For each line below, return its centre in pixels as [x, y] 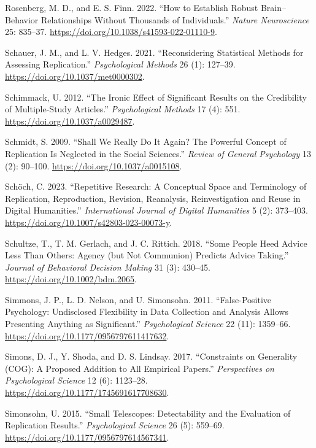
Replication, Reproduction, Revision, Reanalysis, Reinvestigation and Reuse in [153, 198]
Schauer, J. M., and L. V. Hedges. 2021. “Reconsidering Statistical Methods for [154, 52]
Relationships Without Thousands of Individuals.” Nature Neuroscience [175, 19]
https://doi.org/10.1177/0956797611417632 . [87, 335]
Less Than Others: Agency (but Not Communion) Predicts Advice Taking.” [147, 255]
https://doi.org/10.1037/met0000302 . [75, 76]
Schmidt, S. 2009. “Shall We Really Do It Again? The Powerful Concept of [146, 141]
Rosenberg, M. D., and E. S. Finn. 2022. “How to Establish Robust [132, 7]
